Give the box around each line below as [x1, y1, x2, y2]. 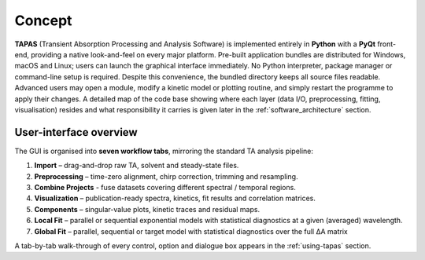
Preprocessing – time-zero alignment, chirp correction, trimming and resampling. [34, 171, 298, 181]
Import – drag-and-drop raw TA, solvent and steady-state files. [34, 161, 239, 170]
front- [377, 39, 397, 49]
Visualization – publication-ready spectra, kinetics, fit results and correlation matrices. [34, 193, 316, 203]
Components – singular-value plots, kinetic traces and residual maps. [34, 204, 260, 214]
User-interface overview [14, 126, 138, 139]
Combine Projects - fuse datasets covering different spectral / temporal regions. [34, 182, 297, 192]
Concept [14, 12, 72, 29]
